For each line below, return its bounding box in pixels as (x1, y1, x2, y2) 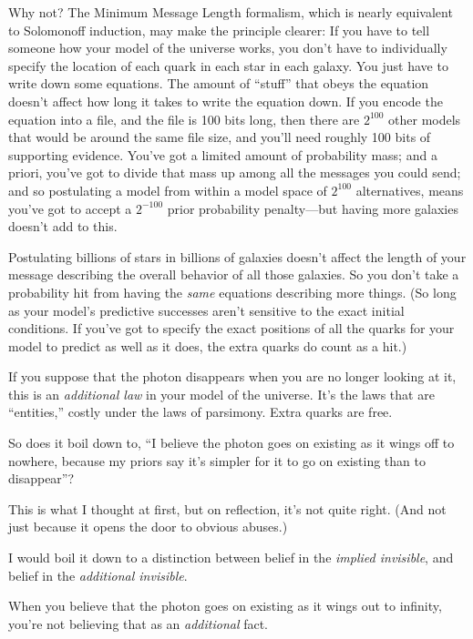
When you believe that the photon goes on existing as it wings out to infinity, (8, 596, 442, 615)
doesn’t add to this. (8, 217, 118, 236)
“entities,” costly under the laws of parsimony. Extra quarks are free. (8, 402, 393, 421)
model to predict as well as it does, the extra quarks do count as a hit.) (8, 336, 407, 355)
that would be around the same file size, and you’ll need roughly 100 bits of (8, 127, 431, 147)
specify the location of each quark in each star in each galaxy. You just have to (8, 56, 448, 75)
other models (388, 109, 461, 128)
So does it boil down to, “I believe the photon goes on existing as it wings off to (8, 433, 455, 452)
